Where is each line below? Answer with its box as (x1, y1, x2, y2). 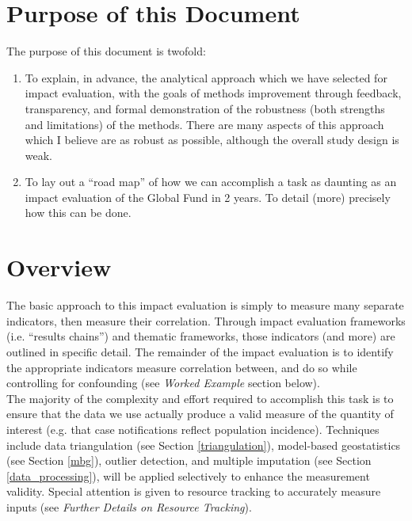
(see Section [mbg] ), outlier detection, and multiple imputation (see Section (6, 452, 372, 469)
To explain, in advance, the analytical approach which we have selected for (25, 69, 387, 86)
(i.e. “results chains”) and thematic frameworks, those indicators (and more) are (6, 328, 395, 344)
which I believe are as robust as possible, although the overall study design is (25, 131, 399, 148)
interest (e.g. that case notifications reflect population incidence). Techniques (6, 420, 380, 437)
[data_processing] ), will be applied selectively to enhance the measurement (6, 467, 370, 484)
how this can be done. (25, 204, 132, 221)
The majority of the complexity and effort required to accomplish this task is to (6, 390, 394, 406)
